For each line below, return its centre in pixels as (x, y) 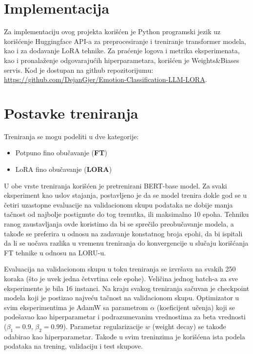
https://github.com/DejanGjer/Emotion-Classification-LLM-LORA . (106, 79)
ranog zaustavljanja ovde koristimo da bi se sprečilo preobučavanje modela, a (119, 223)
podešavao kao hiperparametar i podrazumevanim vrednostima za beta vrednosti (125, 317)
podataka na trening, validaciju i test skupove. (73, 346)
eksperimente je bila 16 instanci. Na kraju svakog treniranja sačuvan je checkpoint (127, 288)
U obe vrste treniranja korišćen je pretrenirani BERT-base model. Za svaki (116, 185)
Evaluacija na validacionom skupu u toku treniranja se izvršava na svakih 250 (120, 269)
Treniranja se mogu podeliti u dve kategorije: (71, 136)
